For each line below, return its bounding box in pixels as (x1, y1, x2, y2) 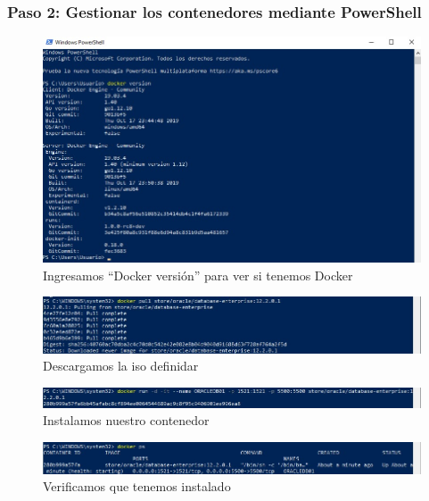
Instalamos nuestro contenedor (43, 411, 210, 430)
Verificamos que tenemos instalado (43, 477, 231, 496)
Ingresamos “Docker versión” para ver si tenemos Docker (43, 265, 353, 284)
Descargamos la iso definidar (43, 356, 199, 375)
